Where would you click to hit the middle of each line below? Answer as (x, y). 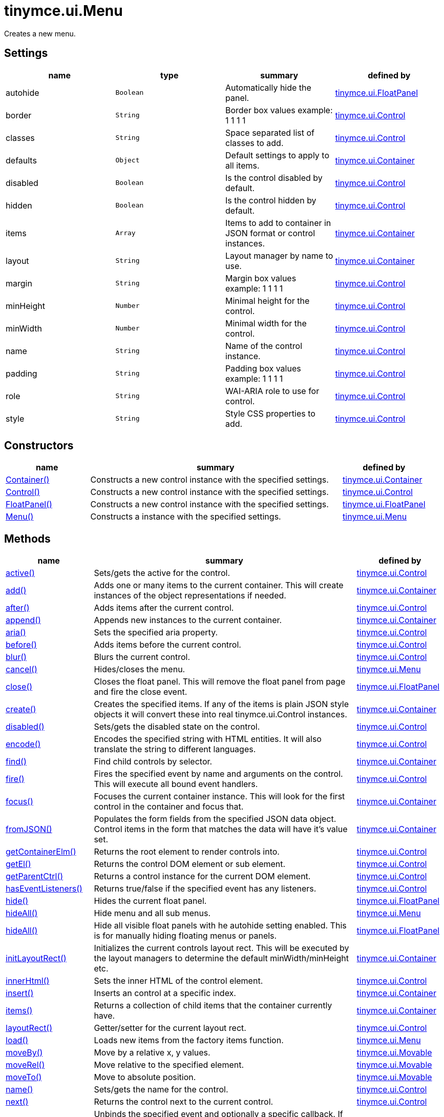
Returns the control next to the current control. (184, 1102)
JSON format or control (270, 233)
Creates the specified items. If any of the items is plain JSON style (221, 704)
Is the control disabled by (274, 178)
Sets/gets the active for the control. (162, 573)
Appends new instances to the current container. (188, 620)
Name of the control (264, 346)
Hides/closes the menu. (140, 669)
